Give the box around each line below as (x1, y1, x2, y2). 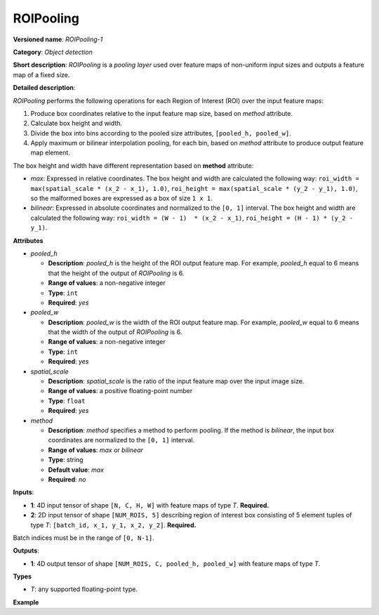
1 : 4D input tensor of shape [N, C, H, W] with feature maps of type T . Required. (30, 501, 270, 509)
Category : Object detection (13, 48, 93, 56)
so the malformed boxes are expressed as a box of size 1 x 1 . (30, 194, 213, 203)
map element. (30, 148, 70, 157)
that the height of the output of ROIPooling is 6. (48, 269, 185, 277)
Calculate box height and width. (30, 119, 123, 128)
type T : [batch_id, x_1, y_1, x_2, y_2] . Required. (30, 520, 197, 529)
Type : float (48, 397, 86, 405)
